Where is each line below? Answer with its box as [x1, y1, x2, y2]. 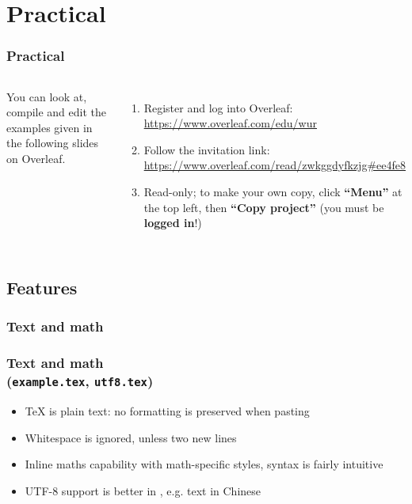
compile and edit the [6, 104, 106, 120]
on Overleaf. [6, 150, 66, 166]
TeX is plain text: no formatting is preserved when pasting [25, 403, 310, 419]
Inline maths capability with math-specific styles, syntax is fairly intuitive [25, 456, 383, 472]
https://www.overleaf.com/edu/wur [143, 115, 318, 131]
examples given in [6, 119, 93, 135]
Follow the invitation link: [143, 141, 270, 157]
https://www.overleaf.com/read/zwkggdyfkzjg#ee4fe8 [143, 157, 406, 173]
